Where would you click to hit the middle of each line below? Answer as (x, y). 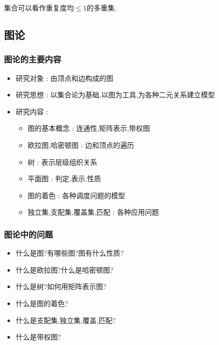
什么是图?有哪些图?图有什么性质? (70, 253)
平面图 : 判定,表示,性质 (64, 178)
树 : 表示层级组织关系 (62, 162)
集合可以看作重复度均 (39, 7)
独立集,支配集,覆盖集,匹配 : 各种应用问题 (93, 212)
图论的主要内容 (33, 59)
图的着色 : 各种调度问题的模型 (76, 195)
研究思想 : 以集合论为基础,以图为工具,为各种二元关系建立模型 (115, 95)
